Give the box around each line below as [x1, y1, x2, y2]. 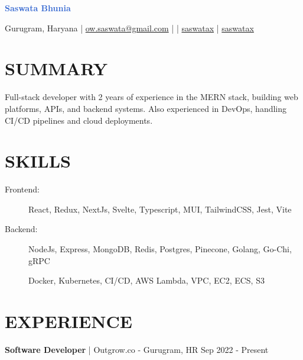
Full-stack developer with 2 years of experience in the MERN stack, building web [5, 91, 298, 103]
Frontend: [5, 183, 40, 195]
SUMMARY [5, 56, 107, 81]
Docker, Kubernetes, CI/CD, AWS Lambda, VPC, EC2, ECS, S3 [28, 274, 265, 287]
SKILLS [5, 149, 71, 173]
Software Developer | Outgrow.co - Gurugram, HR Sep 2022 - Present [5, 343, 269, 355]
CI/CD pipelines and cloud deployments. [5, 114, 153, 126]
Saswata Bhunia [5, 2, 71, 14]
